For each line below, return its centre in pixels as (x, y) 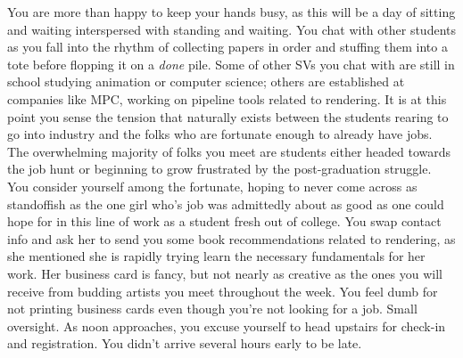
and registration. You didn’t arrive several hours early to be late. (185, 343)
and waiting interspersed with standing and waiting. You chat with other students (231, 29)
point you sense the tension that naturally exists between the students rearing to (228, 116)
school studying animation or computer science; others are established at (206, 81)
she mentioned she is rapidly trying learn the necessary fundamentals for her (216, 256)
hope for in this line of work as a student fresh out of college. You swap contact (224, 221)
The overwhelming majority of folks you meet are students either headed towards (229, 151)
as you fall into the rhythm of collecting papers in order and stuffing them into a (227, 47)
